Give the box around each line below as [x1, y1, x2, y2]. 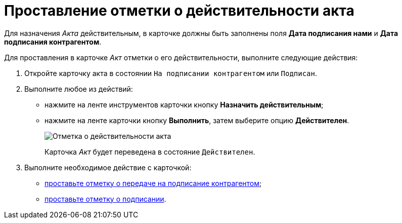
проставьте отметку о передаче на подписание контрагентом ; [44, 178, 262, 188]
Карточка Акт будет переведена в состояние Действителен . [44, 147, 255, 156]
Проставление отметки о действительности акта [4, 2, 354, 19]
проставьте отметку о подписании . [44, 194, 166, 203]
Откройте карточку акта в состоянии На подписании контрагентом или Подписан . [24, 68, 318, 78]
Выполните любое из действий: [24, 84, 133, 93]
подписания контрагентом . [4, 37, 102, 46]
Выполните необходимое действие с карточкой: [24, 163, 192, 172]
